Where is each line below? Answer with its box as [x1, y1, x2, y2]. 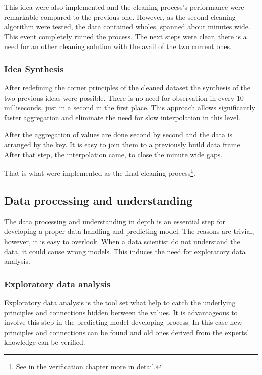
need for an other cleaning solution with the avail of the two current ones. [4, 41, 232, 52]
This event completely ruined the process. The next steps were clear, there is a [4, 31, 247, 41]
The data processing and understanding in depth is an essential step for [4, 216, 225, 226]
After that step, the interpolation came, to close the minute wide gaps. [4, 149, 223, 159]
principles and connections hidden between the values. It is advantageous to [4, 307, 238, 317]
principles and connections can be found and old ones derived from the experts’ [4, 326, 249, 337]
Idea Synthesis [4, 62, 64, 75]
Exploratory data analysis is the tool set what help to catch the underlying [4, 297, 236, 307]
